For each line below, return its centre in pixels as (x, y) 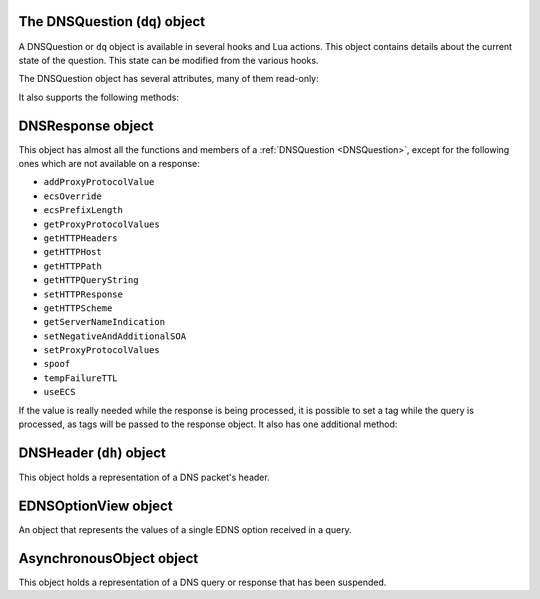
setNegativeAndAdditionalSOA (115, 336)
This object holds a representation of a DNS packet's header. (144, 477)
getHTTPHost (72, 252)
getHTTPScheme (78, 308)
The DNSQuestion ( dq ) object (111, 21)
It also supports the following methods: (99, 97)
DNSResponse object (86, 125)
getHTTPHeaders (81, 238)
